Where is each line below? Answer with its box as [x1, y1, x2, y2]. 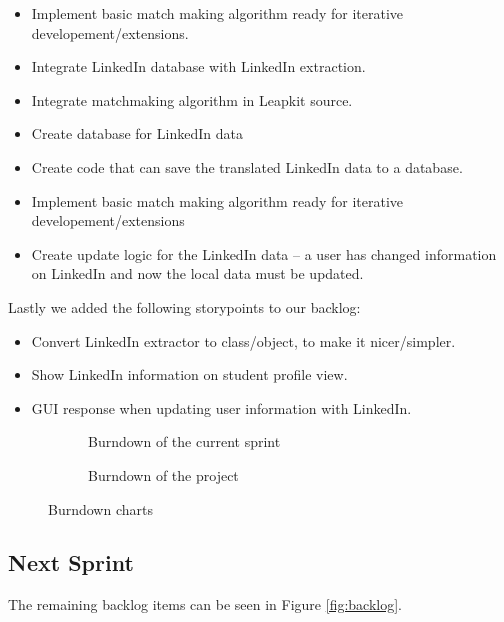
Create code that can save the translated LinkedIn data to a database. [31, 156, 463, 177]
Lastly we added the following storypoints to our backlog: [8, 296, 361, 317]
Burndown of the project [88, 464, 239, 485]
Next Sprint [8, 547, 134, 578]
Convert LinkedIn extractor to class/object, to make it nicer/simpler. [31, 330, 456, 351]
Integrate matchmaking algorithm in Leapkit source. [31, 89, 353, 110]
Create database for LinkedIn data [31, 123, 243, 144]
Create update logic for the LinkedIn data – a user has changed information [31, 243, 497, 264]
